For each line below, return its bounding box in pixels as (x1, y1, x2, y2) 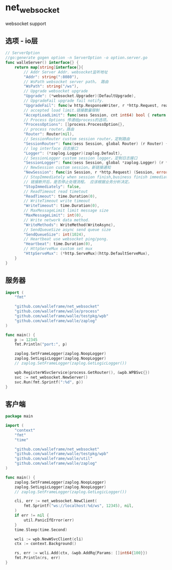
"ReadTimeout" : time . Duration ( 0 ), (24, 194, 97, 199)
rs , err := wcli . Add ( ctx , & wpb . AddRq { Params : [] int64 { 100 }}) (14, 550, 148, 556)
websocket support (5, 20, 47, 27)
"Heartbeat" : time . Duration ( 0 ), (24, 241, 93, 246)
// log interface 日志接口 (24, 146, 78, 151)
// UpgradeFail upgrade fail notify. (24, 98, 104, 104)
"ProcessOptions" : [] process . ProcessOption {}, (24, 122, 125, 127)
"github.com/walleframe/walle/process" (14, 309, 100, 314)
